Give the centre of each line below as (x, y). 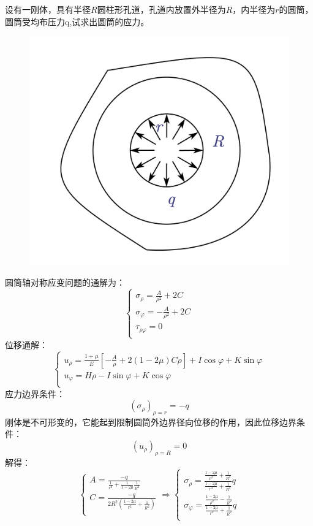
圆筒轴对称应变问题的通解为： (65, 282)
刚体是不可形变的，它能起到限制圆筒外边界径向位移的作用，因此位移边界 (151, 421)
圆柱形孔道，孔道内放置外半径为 (161, 9)
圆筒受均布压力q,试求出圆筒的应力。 (77, 21)
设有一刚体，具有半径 (48, 9)
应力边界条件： (35, 393)
